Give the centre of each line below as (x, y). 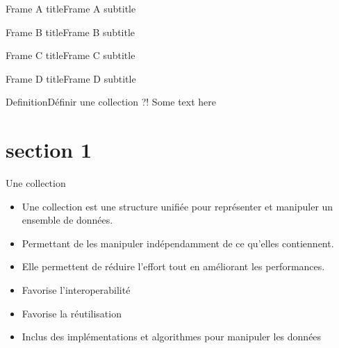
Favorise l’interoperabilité (76, 290)
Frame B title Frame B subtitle (71, 32)
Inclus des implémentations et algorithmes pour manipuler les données (172, 337)
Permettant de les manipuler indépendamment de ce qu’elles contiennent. (178, 243)
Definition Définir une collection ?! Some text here (111, 102)
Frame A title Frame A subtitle (71, 8)
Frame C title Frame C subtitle (71, 55)
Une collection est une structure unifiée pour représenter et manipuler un (177, 206)
